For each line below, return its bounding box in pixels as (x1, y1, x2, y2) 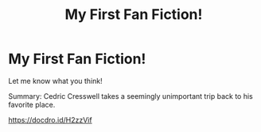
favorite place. (8, 100, 56, 109)
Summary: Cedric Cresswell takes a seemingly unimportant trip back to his (8, 91, 253, 100)
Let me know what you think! (8, 76, 103, 85)
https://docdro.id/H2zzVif (8, 115, 93, 124)
